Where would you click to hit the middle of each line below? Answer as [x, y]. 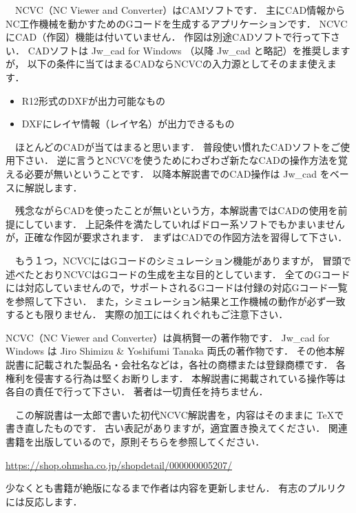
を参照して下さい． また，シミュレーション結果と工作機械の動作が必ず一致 [176, 301]
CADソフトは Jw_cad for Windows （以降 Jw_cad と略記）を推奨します [189, 50]
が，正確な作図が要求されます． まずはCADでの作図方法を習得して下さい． [177, 237]
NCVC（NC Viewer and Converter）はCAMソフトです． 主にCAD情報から [180, 10]
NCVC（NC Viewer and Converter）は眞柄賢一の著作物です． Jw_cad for [168, 337]
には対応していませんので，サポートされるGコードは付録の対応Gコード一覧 [177, 287]
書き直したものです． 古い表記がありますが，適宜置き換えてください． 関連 [177, 428]
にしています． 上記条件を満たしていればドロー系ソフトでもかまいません [180, 223]
